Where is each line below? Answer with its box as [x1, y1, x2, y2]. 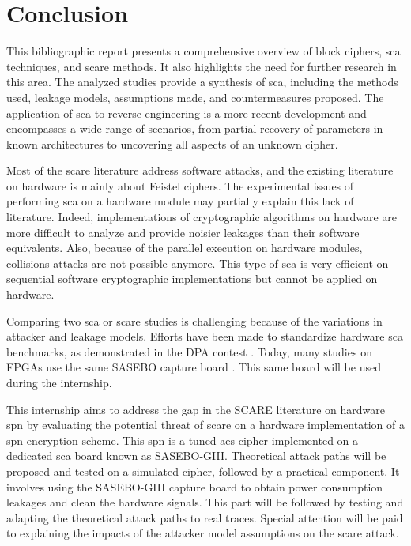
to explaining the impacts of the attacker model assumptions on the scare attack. [6, 525, 399, 541]
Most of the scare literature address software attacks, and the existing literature [6, 162, 394, 179]
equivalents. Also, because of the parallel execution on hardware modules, [6, 239, 363, 256]
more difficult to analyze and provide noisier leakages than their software [6, 224, 360, 240]
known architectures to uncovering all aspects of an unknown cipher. [6, 135, 338, 152]
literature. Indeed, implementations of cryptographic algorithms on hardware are [6, 209, 398, 225]
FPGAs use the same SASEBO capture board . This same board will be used [6, 359, 381, 375]
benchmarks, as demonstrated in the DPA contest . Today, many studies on [6, 343, 372, 360]
